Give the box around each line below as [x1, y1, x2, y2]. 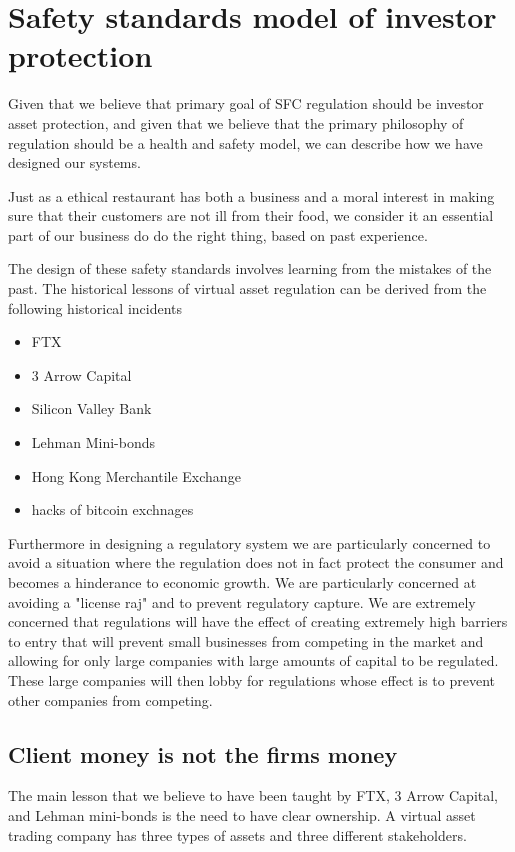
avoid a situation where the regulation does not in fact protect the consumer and [8, 552, 504, 573]
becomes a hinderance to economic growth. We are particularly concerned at [8, 572, 477, 592]
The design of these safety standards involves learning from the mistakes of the [8, 258, 492, 279]
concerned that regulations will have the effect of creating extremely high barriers [8, 611, 508, 632]
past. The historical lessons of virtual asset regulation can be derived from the [8, 278, 487, 299]
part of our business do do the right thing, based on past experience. [8, 224, 428, 245]
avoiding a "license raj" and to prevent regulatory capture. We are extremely [8, 591, 476, 612]
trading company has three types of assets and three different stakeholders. [8, 824, 467, 845]
